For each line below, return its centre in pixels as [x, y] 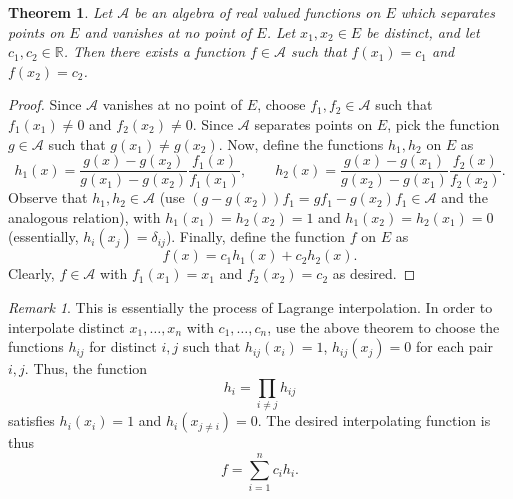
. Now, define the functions [301, 143]
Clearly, [31, 273]
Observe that [48, 197]
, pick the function [443, 123]
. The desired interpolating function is [374, 420]
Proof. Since [45, 104]
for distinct [123, 346]
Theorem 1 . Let [60, 12]
